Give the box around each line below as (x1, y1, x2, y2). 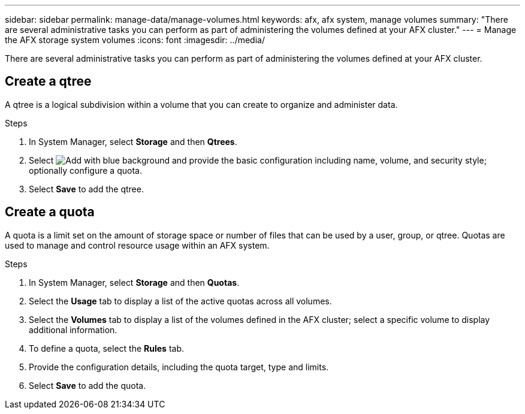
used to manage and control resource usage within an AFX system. (5, 240, 270, 250)
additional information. (29, 324, 117, 335)
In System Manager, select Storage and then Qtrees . (29, 136, 237, 147)
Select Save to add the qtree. (29, 183, 144, 194)
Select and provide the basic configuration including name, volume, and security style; (29, 155, 487, 165)
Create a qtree (5, 74, 92, 89)
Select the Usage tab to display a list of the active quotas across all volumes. (29, 295, 332, 306)
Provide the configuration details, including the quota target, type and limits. (29, 361, 329, 372)
